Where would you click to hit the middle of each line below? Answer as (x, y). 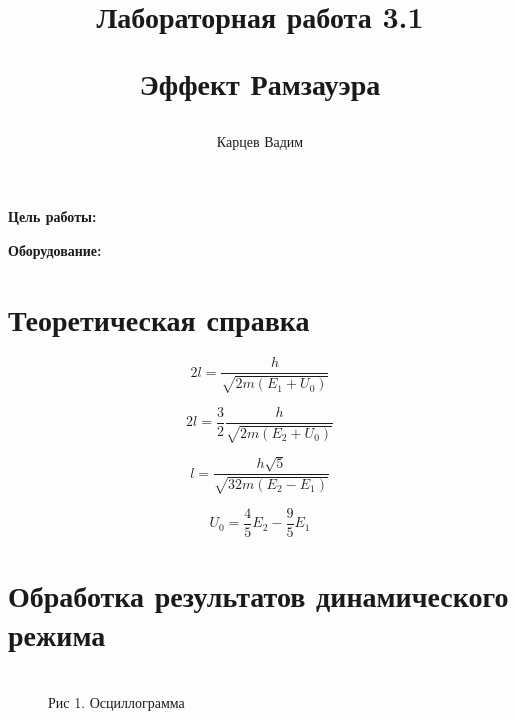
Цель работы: (52, 216)
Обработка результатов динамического (258, 594)
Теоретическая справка (159, 318)
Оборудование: (55, 249)
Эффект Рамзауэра (260, 83)
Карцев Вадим (260, 140)
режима (57, 634)
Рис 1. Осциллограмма (116, 701)
